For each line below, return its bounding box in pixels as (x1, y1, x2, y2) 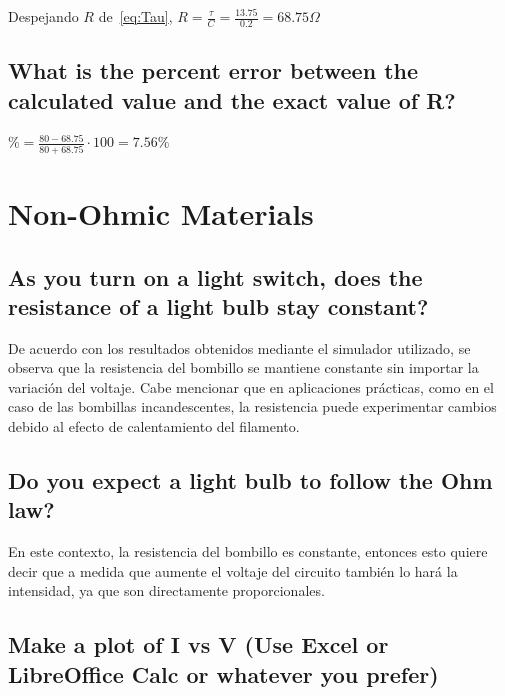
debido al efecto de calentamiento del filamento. (8, 416, 300, 437)
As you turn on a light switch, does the (8, 261, 423, 292)
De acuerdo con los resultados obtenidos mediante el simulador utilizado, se (8, 337, 471, 358)
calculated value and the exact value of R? (8, 84, 456, 115)
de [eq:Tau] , (98, 6, 173, 26)
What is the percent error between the (8, 55, 419, 86)
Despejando (8, 6, 79, 26)
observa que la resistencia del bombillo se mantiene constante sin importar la (8, 357, 479, 378)
